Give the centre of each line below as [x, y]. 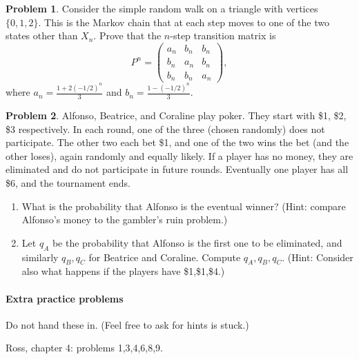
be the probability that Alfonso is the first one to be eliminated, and [197, 242]
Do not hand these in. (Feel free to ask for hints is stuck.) [127, 324]
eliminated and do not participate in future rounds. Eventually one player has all [177, 169]
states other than [42, 35]
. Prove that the [127, 35]
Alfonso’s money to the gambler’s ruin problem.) [125, 219]
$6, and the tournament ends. [68, 182]
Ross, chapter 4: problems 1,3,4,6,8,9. [85, 348]
